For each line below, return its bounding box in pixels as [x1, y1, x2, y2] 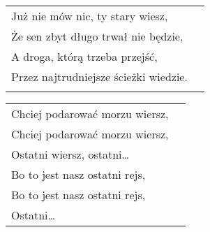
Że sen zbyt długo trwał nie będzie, [11, 28, 183, 44]
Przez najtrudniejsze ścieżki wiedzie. [11, 68, 188, 85]
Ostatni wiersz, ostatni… [11, 146, 130, 162]
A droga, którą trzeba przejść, [11, 48, 158, 64]
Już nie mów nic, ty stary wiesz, [11, 8, 168, 24]
